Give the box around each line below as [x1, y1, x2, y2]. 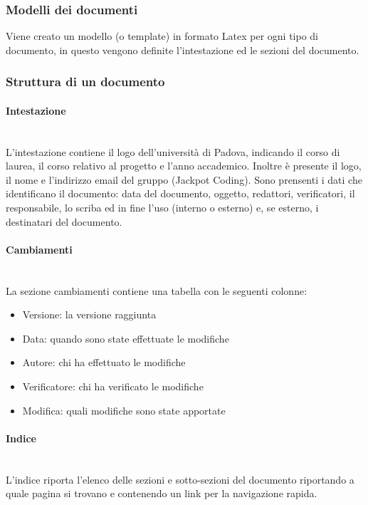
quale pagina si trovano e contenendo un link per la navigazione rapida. [6, 486, 317, 501]
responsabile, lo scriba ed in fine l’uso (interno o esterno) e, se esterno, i [6, 200, 319, 215]
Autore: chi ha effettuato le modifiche [22, 355, 186, 370]
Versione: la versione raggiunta [22, 307, 157, 322]
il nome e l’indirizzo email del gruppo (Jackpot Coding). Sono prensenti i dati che [6, 172, 362, 187]
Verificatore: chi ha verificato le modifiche [22, 378, 204, 393]
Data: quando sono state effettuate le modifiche [22, 330, 229, 345]
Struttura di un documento [6, 73, 165, 90]
